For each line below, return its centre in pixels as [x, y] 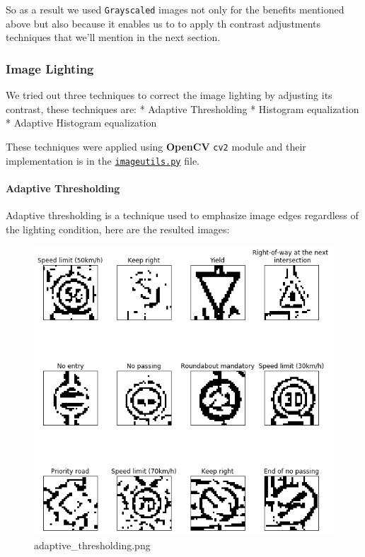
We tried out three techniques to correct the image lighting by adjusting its [169, 95]
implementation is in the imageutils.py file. [103, 160]
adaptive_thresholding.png [92, 545]
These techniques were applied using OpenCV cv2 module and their [156, 146]
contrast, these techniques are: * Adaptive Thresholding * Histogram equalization [182, 109]
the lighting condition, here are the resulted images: [118, 229]
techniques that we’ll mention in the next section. [113, 37]
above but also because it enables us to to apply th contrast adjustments [163, 23]
